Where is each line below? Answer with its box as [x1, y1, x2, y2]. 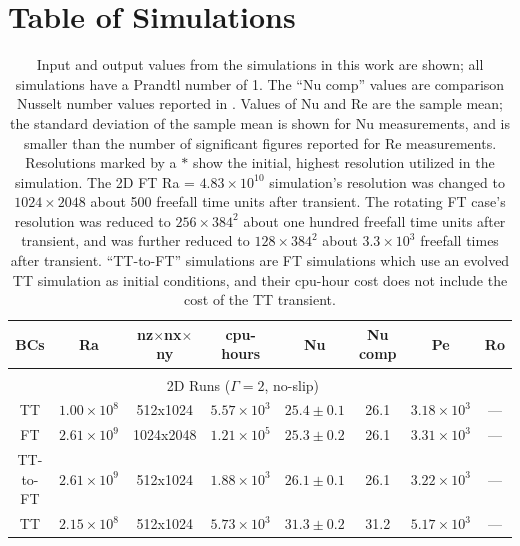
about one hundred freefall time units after [243, 210, 506, 231]
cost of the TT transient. [184, 289, 336, 310]
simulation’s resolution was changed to [269, 171, 505, 192]
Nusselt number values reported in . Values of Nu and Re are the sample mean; [16, 93, 504, 114]
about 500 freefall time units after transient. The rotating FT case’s [90, 191, 506, 212]
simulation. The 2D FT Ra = [15, 171, 195, 192]
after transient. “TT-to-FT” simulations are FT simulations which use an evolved [10, 250, 510, 271]
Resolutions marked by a [25, 152, 177, 173]
